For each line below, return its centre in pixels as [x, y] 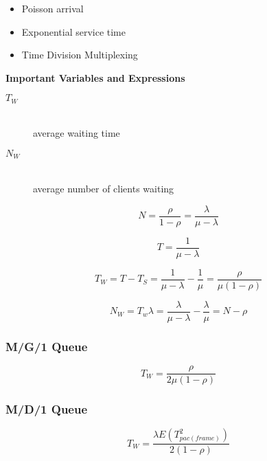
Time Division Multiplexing [80, 55]
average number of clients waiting [104, 189]
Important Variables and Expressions [95, 77]
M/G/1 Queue [47, 346]
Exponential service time [73, 31]
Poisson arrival [53, 8]
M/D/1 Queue [47, 409]
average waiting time [77, 133]
